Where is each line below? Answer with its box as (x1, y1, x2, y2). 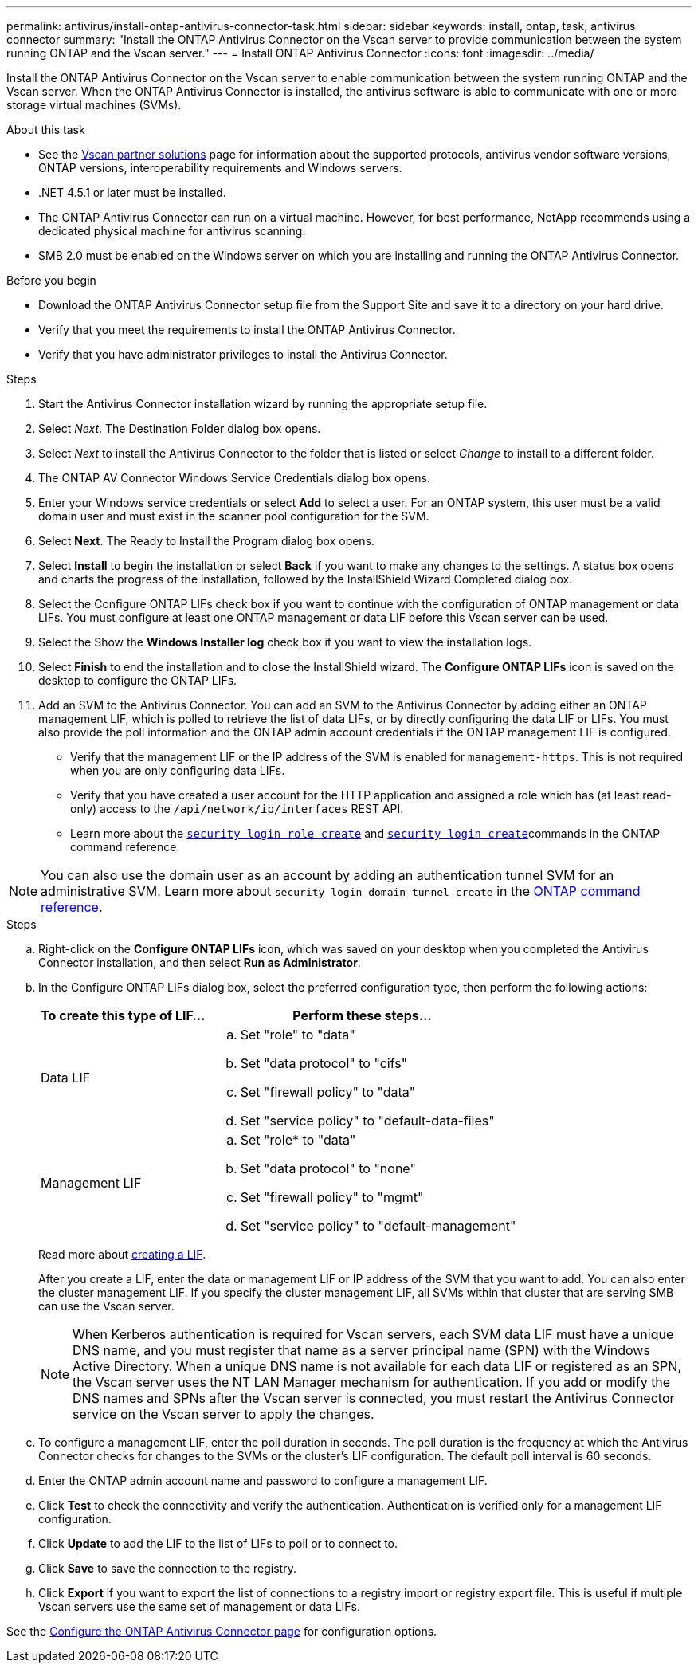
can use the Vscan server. (38, 1299, 174, 1313)
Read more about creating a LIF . (38, 1247, 206, 1261)
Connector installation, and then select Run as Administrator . (38, 956, 361, 969)
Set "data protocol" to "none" (240, 1160, 416, 1176)
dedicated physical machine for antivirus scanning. (38, 224, 306, 238)
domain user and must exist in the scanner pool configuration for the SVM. (38, 509, 429, 523)
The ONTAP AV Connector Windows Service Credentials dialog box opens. (38, 471, 430, 485)
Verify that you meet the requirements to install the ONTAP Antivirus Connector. (38, 323, 456, 336)
